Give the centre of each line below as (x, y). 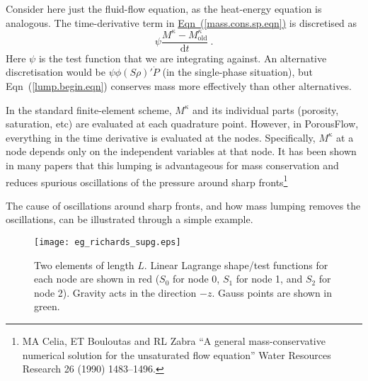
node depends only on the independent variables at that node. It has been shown (181, 151)
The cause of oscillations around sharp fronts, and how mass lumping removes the (183, 205)
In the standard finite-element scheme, (89, 109)
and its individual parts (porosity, (266, 109)
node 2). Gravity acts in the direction (115, 292)
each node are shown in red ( (97, 279)
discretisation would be (56, 72)
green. (47, 306)
